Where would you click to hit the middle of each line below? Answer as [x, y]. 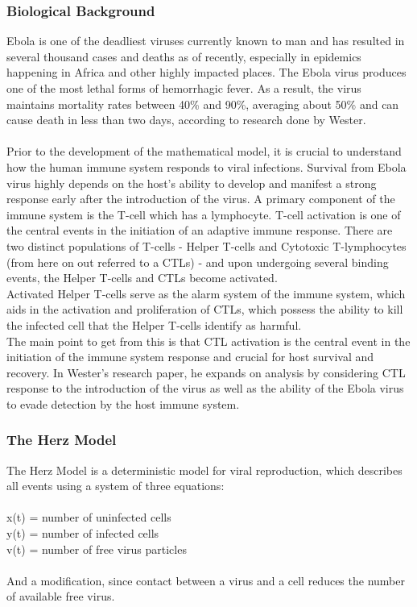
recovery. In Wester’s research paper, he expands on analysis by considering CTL [206, 372]
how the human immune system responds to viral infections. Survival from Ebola [206, 166]
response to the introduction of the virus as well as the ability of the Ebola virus [205, 388]
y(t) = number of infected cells [83, 533]
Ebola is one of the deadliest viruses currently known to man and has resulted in [206, 41]
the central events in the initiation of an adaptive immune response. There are [200, 230]
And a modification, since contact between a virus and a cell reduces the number [206, 580]
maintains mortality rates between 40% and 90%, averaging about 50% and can [203, 104]
